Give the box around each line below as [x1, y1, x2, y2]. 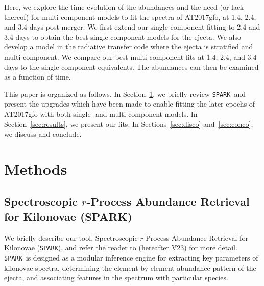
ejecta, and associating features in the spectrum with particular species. [4, 272, 228, 283]
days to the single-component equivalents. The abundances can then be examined [4, 61, 259, 72]
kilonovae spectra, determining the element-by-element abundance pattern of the [4, 262, 256, 273]
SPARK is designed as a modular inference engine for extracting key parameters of [4, 252, 258, 263]
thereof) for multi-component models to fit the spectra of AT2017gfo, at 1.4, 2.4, [4, 11, 256, 22]
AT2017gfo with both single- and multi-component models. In [4, 109, 198, 119]
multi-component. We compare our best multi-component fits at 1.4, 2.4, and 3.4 [4, 51, 257, 62]
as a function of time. [4, 71, 71, 82]
